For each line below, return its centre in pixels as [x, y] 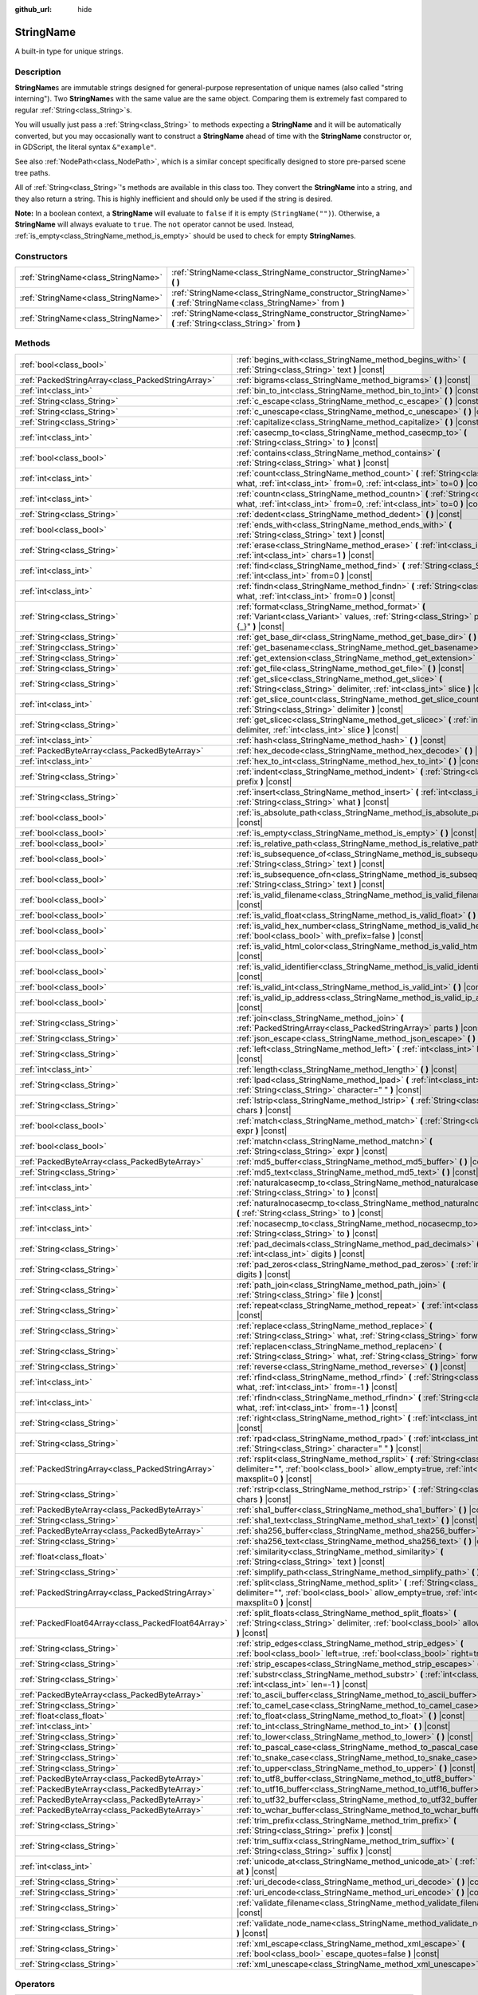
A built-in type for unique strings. [69, 51]
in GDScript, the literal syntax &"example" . [86, 147]
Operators [35, 1984]
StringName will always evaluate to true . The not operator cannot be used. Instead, [155, 224]
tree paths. [33, 172]
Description [38, 72]
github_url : [33, 9]
